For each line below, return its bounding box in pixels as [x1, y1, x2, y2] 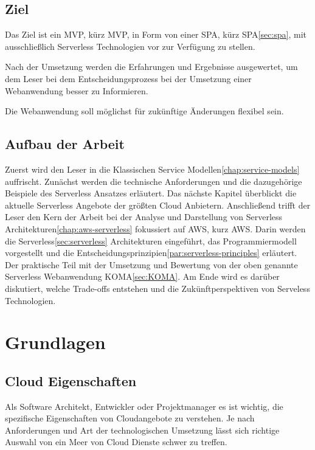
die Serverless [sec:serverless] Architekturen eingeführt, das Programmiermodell [5, 234, 297, 247]
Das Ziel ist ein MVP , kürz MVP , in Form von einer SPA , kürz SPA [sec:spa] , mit [5, 28, 307, 41]
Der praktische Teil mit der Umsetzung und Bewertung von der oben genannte [5, 258, 298, 271]
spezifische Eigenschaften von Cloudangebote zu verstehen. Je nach [5, 412, 255, 424]
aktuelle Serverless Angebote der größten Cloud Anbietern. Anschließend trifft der [5, 198, 311, 211]
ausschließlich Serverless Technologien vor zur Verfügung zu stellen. [5, 40, 255, 52]
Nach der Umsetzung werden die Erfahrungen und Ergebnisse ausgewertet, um [5, 60, 298, 73]
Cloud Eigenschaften [5, 371, 137, 390]
